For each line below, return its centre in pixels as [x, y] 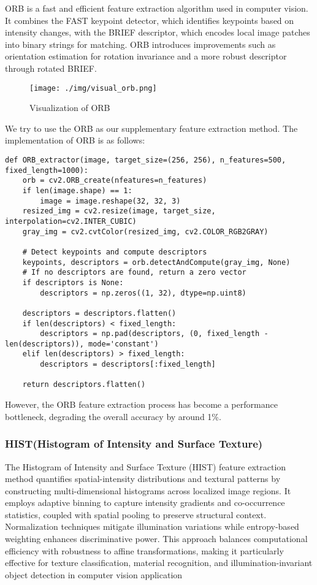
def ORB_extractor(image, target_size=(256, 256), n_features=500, [146, 160]
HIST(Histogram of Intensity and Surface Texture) [134, 444]
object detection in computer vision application [94, 574]
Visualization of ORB [70, 108]
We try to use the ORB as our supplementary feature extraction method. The [151, 128]
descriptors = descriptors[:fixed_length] [128, 365]
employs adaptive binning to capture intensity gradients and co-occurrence [145, 503]
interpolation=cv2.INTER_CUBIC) [71, 221]
